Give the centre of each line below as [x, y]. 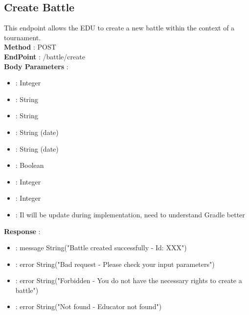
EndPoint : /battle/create [45, 56]
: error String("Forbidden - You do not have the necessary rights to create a [129, 280]
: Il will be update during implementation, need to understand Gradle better [130, 214]
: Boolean [30, 165]
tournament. [23, 37]
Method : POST [30, 47]
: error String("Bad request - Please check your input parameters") [115, 264]
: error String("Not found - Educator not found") [89, 306]
